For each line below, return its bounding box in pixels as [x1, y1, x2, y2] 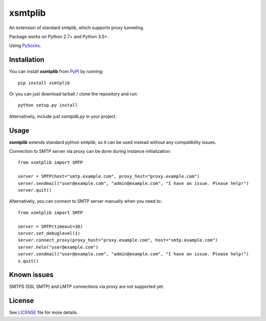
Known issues [9, 271, 54, 279]
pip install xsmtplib [18, 80, 70, 86]
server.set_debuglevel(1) [18, 231, 81, 236]
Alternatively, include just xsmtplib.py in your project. [9, 113, 117, 119]
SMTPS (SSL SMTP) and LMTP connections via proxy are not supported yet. [9, 284, 165, 289]
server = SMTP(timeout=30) [18, 223, 83, 229]
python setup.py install [18, 103, 78, 108]
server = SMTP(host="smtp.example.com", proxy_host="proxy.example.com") [18, 174, 200, 179]
